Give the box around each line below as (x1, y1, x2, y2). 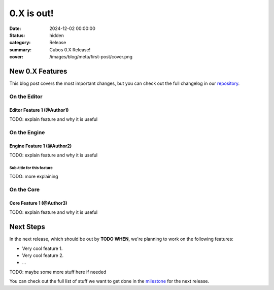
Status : (9, 32, 25, 38)
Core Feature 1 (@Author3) (9, 200, 67, 206)
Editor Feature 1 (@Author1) (9, 107, 69, 113)
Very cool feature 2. (22, 252, 64, 259)
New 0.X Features (9, 67, 67, 76)
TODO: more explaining (9, 173, 58, 180)
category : (9, 40, 31, 46)
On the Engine (9, 128, 45, 136)
